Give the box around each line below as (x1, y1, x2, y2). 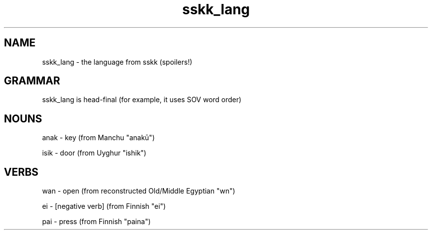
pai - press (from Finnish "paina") (42, 217, 151, 226)
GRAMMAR (4, 75, 60, 87)
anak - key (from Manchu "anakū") (42, 133, 155, 142)
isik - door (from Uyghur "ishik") (42, 149, 146, 157)
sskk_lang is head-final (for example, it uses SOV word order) (42, 95, 242, 104)
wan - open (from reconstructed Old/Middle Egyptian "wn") (42, 187, 235, 195)
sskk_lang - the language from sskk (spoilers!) (42, 57, 192, 66)
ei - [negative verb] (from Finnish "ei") (42, 202, 166, 211)
